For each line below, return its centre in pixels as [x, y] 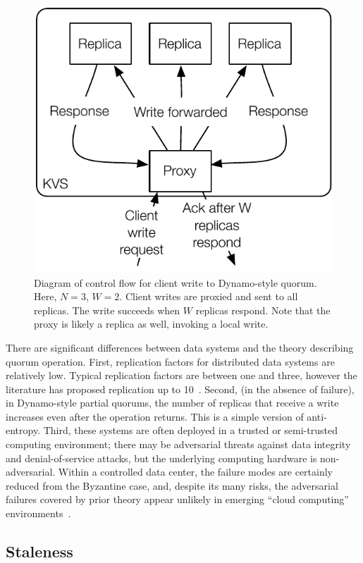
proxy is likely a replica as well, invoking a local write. [151, 324]
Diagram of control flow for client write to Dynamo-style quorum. [176, 282]
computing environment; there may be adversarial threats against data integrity [178, 444]
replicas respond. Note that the [263, 310]
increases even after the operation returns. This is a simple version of [155, 416]
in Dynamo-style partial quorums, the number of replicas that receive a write [172, 403]
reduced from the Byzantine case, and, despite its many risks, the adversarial [172, 485]
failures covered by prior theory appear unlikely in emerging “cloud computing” [177, 499]
